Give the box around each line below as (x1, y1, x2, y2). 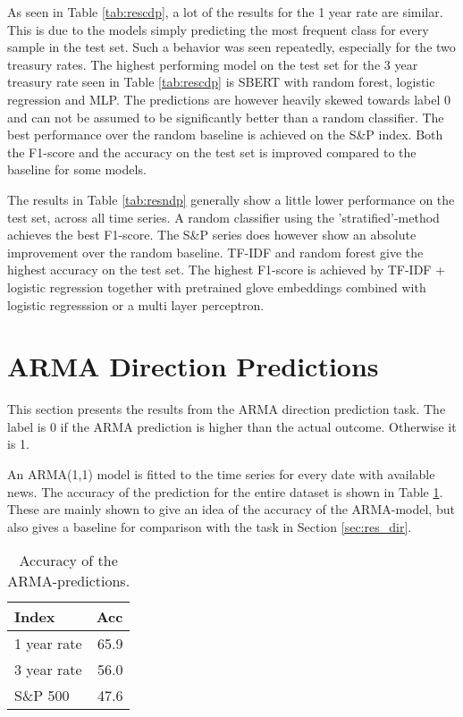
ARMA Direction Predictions (7, 348, 379, 384)
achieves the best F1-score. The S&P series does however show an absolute (7, 225, 417, 244)
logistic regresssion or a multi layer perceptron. (7, 295, 265, 314)
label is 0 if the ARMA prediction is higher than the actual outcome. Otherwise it (7, 417, 457, 435)
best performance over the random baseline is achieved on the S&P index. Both (7, 125, 443, 144)
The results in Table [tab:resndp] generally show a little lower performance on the (7, 190, 455, 208)
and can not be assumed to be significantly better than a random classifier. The (7, 107, 444, 126)
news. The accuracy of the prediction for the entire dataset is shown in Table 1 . (7, 482, 443, 501)
